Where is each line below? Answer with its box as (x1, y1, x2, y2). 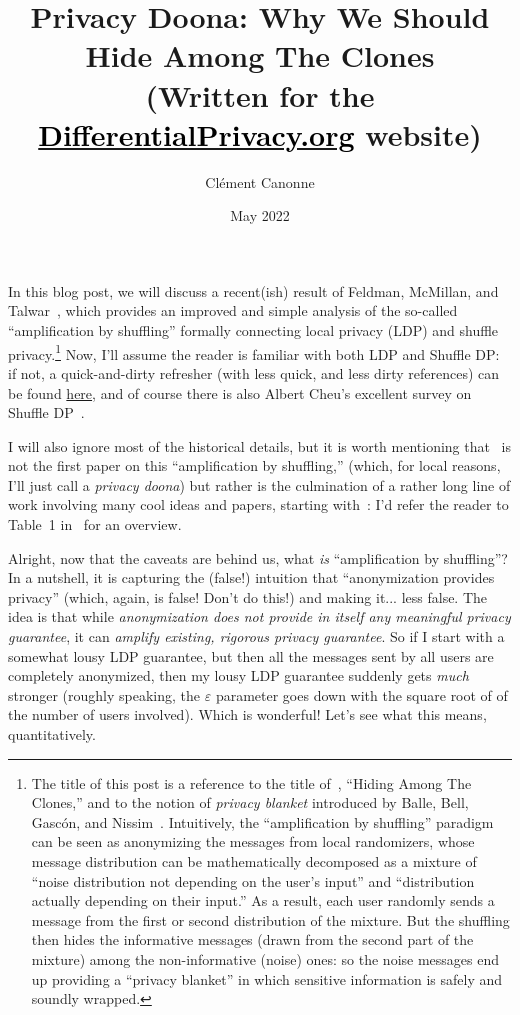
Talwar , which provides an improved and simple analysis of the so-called (8, 300, 458, 321)
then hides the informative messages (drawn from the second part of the (31, 929, 474, 950)
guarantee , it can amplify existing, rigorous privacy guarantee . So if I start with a (8, 626, 505, 647)
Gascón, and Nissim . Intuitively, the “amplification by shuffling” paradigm (31, 811, 494, 832)
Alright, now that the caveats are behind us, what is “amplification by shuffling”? (8, 547, 508, 568)
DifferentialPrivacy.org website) (38, 113, 482, 154)
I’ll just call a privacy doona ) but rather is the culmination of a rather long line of (8, 474, 511, 495)
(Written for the (145, 74, 375, 115)
